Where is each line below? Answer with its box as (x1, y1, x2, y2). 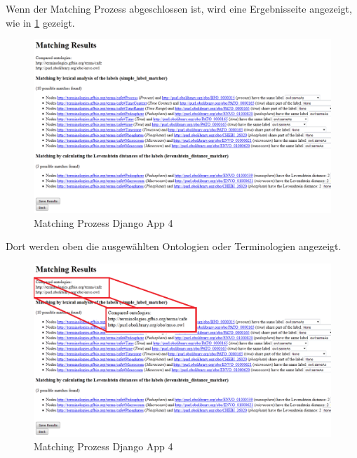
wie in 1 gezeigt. (6, 15, 75, 30)
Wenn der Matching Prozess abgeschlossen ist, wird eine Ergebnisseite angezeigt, (6, 1, 352, 15)
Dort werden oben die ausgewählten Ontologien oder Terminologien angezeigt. (6, 239, 342, 254)
